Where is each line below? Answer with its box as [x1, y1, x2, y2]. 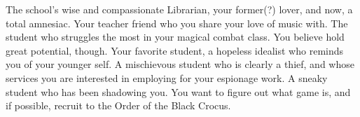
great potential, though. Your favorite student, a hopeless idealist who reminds [6, 43, 344, 57]
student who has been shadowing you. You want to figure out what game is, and [6, 84, 351, 99]
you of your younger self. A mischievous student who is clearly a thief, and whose [6, 57, 354, 71]
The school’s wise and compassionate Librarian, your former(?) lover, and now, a [6, 2, 353, 16]
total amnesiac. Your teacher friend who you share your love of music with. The [6, 15, 348, 30]
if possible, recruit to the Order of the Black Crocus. [6, 98, 231, 113]
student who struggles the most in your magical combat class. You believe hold [6, 29, 345, 44]
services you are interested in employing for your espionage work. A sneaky [6, 70, 328, 85]
